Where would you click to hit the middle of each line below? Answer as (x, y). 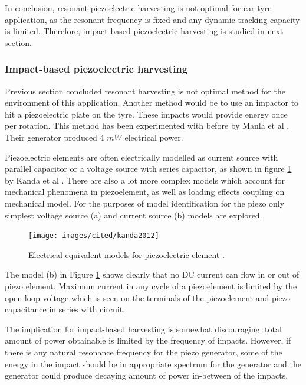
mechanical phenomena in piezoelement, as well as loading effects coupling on (145, 192)
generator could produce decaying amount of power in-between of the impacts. (147, 375)
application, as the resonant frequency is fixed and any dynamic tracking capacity (152, 19)
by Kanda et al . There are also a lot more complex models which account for (145, 180)
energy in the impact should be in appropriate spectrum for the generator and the (153, 363)
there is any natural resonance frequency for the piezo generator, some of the (144, 352)
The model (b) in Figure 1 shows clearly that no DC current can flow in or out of (152, 274)
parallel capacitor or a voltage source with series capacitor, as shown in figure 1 (148, 169)
